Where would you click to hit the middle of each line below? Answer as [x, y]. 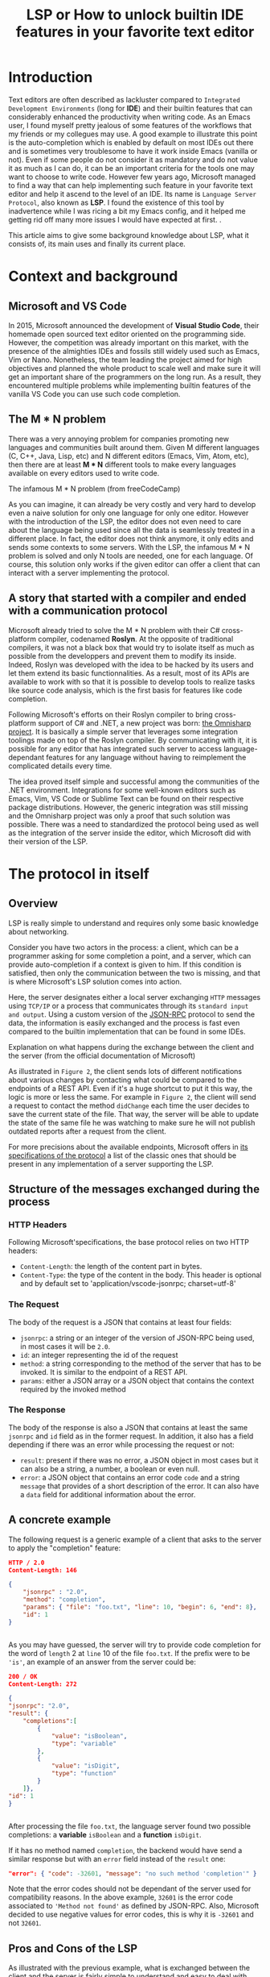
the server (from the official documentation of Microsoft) [102, 1055]
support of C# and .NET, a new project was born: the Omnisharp [144, 722]
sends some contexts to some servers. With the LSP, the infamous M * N [129, 547]
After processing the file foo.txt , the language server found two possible [130, 1826]
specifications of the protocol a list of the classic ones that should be [123, 1155]
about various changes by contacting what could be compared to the [123, 1080]
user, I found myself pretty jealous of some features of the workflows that [130, 125]
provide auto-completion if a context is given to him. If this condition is [125, 964]
